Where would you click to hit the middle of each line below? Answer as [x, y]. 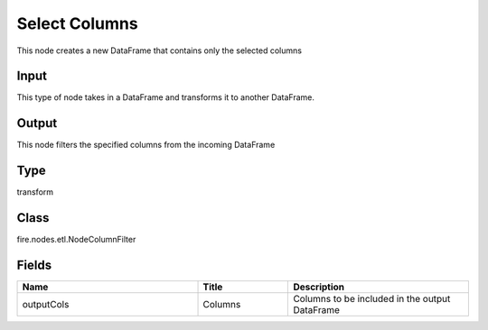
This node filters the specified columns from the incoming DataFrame [146, 145]
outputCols [46, 305]
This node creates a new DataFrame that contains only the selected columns [160, 50]
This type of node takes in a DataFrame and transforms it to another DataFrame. [166, 97]
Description [319, 287]
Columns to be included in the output [372, 299]
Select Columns [78, 23]
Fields [34, 265]
